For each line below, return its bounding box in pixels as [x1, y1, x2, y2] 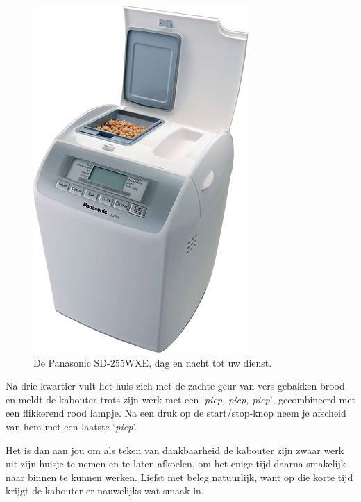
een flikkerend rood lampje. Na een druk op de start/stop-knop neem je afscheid [6, 405, 346, 420]
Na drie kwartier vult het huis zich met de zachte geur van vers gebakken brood [6, 378, 345, 393]
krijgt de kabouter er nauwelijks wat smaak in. [6, 483, 204, 498]
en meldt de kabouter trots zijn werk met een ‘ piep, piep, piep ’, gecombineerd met [6, 392, 355, 406]
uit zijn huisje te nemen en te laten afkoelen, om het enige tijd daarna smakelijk [6, 456, 346, 471]
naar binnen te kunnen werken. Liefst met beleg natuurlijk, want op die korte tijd [6, 469, 353, 484]
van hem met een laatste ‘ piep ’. [6, 419, 137, 433]
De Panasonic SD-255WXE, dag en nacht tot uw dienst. [33, 355, 272, 369]
